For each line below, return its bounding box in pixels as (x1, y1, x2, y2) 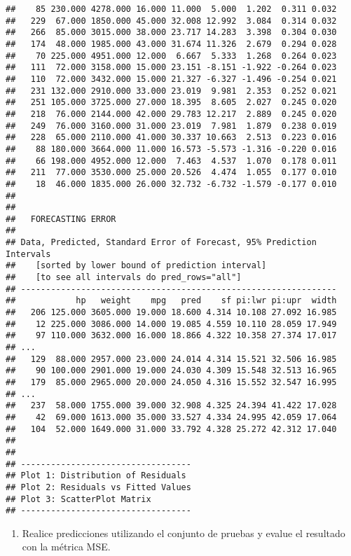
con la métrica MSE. (22, 539, 111, 554)
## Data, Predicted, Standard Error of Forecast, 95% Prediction (6, 237, 317, 248)
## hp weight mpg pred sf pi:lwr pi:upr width (6, 296, 337, 306)
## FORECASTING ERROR (6, 214, 116, 224)
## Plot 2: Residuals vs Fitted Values (6, 482, 191, 492)
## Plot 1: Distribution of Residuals (6, 471, 186, 481)
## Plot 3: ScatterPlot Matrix (6, 494, 151, 504)
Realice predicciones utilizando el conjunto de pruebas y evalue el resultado (22, 525, 345, 540)
